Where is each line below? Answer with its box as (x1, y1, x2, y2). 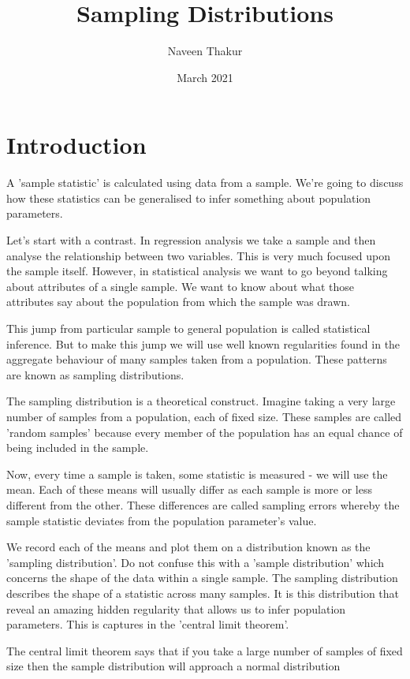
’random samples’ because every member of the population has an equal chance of (6, 423, 403, 440)
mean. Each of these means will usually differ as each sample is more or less (6, 481, 373, 498)
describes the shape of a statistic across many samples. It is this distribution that (6, 584, 400, 601)
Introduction (6, 129, 147, 161)
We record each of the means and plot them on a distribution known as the (6, 539, 371, 555)
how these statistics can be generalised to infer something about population (6, 189, 371, 206)
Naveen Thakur (167, 43, 243, 59)
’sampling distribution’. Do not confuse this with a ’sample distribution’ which (6, 554, 385, 570)
